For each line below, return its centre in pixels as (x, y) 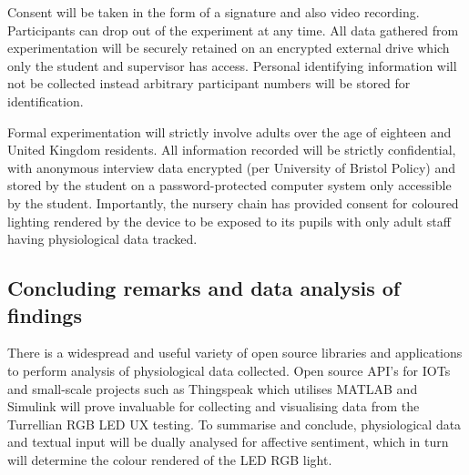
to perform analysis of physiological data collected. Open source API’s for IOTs (229, 370)
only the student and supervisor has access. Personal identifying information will (232, 65)
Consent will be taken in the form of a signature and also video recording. (214, 12)
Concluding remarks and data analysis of (204, 288)
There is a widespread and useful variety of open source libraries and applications (235, 353)
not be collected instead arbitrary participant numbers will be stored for (209, 83)
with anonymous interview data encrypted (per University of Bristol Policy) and (232, 167)
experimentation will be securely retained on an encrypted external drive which (229, 48)
